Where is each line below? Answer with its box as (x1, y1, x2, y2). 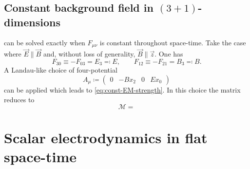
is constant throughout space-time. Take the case (99, 37, 246, 47)
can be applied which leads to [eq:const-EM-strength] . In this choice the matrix (4, 84, 241, 94)
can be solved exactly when (4, 37, 85, 47)
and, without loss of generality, (43, 49, 135, 59)
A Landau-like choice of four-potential (4, 65, 117, 75)
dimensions (4, 14, 60, 29)
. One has (154, 49, 183, 59)
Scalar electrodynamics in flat (4, 128, 208, 148)
